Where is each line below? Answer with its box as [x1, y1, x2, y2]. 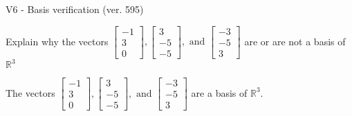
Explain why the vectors [6, 34, 109, 48]
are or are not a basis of [244, 34, 346, 48]
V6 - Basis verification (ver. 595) [6, 2, 144, 16]
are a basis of [191, 85, 248, 100]
